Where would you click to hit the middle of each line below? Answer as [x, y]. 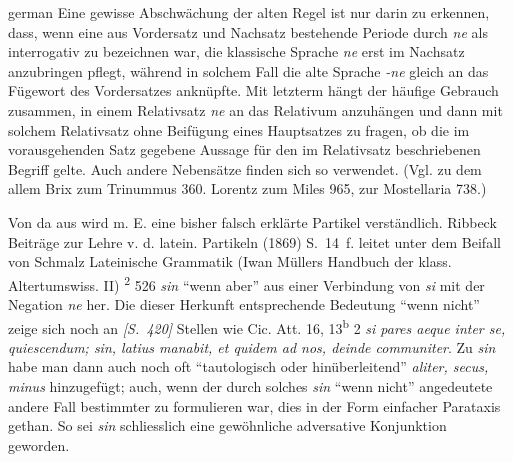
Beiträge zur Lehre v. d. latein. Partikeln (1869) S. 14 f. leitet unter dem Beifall [254, 241]
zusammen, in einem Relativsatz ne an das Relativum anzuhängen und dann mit [255, 109]
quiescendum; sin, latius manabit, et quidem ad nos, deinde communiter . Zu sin [252, 346]
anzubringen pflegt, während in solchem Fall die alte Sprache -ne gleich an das [248, 70]
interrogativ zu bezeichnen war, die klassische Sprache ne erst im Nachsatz [236, 51]
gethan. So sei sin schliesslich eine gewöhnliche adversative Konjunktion [227, 425]
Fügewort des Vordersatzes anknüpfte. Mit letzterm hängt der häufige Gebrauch [253, 90]
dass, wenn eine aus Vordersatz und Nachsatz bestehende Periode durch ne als [248, 31]
